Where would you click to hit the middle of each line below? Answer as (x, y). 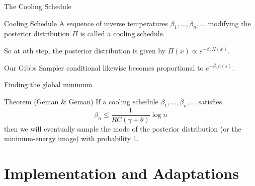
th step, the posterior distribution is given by (96, 50)
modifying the (229, 23)
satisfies (210, 101)
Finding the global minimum (48, 84)
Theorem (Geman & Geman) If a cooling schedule (81, 101)
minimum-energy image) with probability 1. (71, 138)
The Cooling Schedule (38, 6)
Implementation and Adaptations (121, 173)
